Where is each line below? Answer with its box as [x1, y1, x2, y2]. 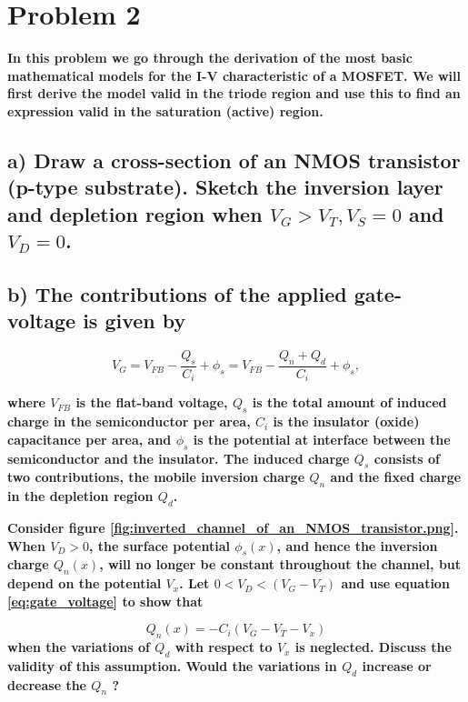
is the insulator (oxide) [273, 412, 420, 431]
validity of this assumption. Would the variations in [7, 656, 337, 675]
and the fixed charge [330, 467, 462, 486]
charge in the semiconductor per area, [7, 412, 251, 431]
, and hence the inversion [276, 536, 438, 555]
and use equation [341, 574, 450, 593]
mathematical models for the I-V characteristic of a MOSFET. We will [7, 65, 462, 85]
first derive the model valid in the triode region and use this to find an [7, 84, 461, 103]
